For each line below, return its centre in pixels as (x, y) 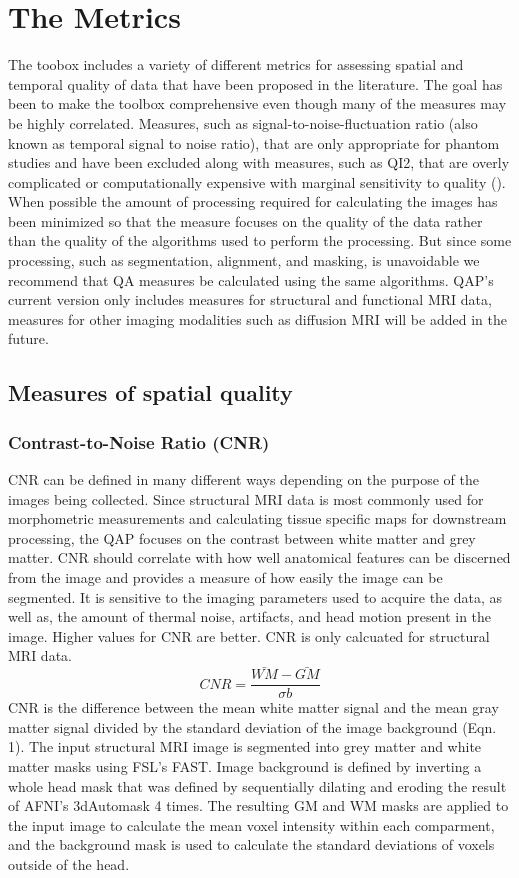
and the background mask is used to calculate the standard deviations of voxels (251, 844)
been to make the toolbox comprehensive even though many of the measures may (257, 103)
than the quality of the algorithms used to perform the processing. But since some (260, 240)
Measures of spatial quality (150, 392)
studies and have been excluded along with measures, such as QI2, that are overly (259, 162)
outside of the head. (69, 864)
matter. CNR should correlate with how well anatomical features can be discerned (259, 557)
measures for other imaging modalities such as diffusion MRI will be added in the (257, 318)
